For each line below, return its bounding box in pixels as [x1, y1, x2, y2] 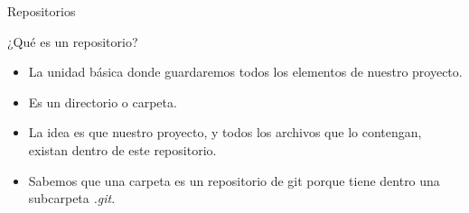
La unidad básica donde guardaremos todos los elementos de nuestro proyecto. [28, 62, 463, 81]
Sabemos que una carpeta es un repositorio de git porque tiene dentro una [28, 171, 440, 190]
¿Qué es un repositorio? [7, 32, 138, 51]
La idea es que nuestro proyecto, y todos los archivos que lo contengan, [28, 123, 422, 142]
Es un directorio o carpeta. [28, 92, 177, 111]
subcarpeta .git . [28, 189, 116, 208]
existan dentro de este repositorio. [28, 140, 217, 159]
